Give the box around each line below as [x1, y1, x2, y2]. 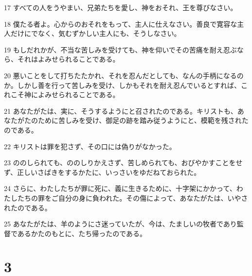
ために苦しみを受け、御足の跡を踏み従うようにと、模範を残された [37, 115, 249, 125]
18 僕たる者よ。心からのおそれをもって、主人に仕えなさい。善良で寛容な [4, 18, 237, 29]
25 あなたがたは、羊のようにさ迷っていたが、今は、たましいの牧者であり [4, 219, 237, 229]
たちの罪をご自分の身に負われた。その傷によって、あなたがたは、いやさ [17, 192, 248, 203]
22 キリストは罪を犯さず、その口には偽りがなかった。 [4, 141, 176, 151]
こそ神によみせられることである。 [10, 89, 120, 100]
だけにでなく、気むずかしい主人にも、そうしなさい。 [10, 28, 181, 38]
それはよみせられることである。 [17, 54, 120, 64]
